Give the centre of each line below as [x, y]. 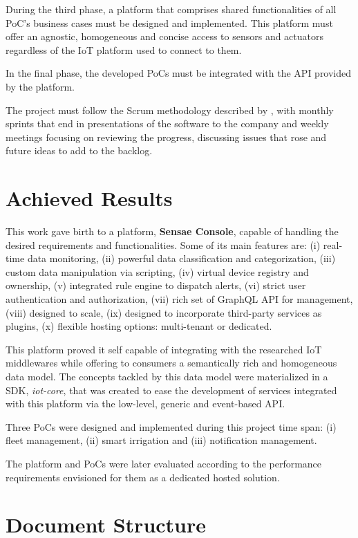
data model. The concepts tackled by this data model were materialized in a [167, 376]
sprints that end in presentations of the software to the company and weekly [167, 123]
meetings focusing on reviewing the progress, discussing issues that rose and [166, 137]
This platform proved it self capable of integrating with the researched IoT [164, 349]
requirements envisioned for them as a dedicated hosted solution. [143, 477]
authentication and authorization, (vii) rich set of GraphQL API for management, [179, 299]
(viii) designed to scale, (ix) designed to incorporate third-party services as [164, 312]
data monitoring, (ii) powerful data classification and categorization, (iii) [181, 258]
